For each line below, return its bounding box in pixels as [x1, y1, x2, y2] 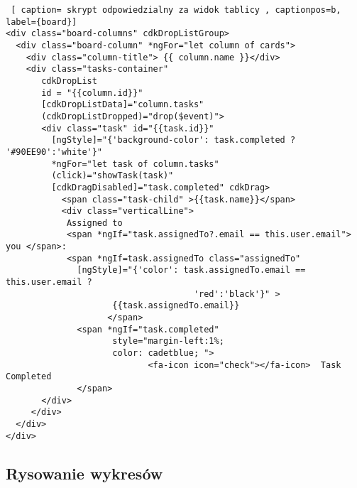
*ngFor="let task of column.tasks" [51, 158, 219, 169]
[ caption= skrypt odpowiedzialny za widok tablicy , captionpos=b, [11, 5, 341, 15]
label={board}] [6, 16, 77, 27]
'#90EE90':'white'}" [6, 146, 103, 157]
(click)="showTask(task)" [51, 170, 174, 181]
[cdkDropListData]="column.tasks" [41, 99, 204, 110]
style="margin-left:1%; [112, 336, 224, 347]
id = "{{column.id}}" [41, 87, 143, 98]
